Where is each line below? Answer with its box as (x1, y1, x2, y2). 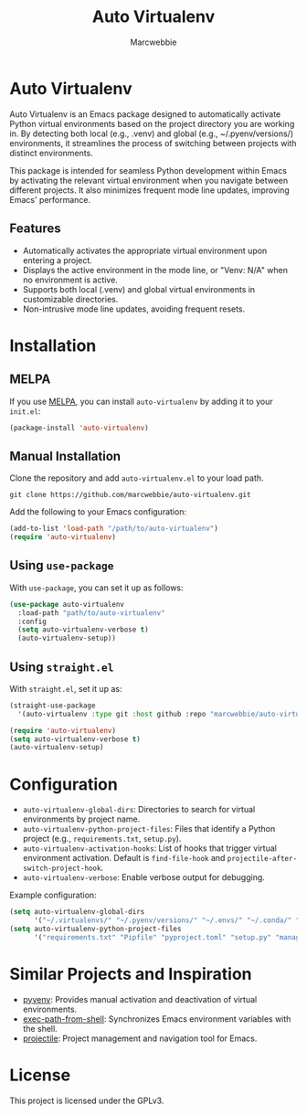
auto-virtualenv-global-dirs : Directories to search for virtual (22, 804, 256, 815)
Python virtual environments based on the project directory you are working (9, 118, 295, 129)
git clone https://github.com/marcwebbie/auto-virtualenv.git (9, 491, 251, 500)
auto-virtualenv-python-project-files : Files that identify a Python (22, 823, 276, 834)
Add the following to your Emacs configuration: (9, 506, 187, 517)
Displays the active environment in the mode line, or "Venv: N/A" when (22, 264, 289, 275)
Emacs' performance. (9, 194, 91, 205)
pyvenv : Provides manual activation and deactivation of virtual (22, 993, 258, 1004)
